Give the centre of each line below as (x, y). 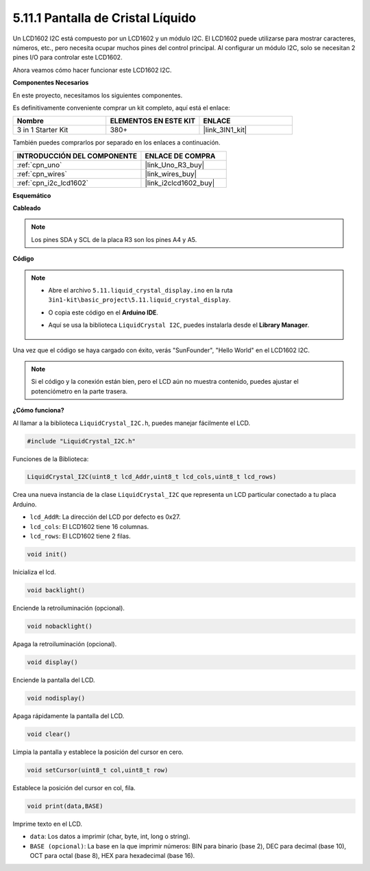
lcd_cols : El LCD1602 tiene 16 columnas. (89, 526)
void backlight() (56, 590)
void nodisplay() (56, 698)
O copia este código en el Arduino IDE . (103, 312)
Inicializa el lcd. (34, 572)
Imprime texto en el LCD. (47, 824)
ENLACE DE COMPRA (180, 156)
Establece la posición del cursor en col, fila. (74, 787)
